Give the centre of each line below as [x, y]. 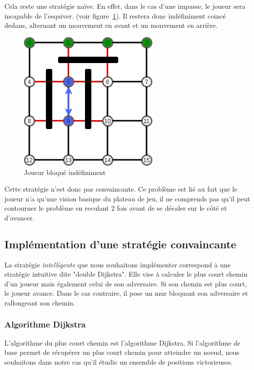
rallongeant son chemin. [40, 302]
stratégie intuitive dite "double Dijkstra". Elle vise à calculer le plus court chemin [126, 274]
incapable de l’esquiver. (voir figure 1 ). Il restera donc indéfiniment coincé [115, 15]
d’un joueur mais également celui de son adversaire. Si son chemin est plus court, [126, 283]
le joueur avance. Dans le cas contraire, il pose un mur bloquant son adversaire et [126, 293]
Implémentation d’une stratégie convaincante [120, 244]
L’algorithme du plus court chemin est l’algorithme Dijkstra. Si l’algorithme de [123, 342]
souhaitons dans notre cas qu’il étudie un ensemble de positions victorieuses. [119, 361]
